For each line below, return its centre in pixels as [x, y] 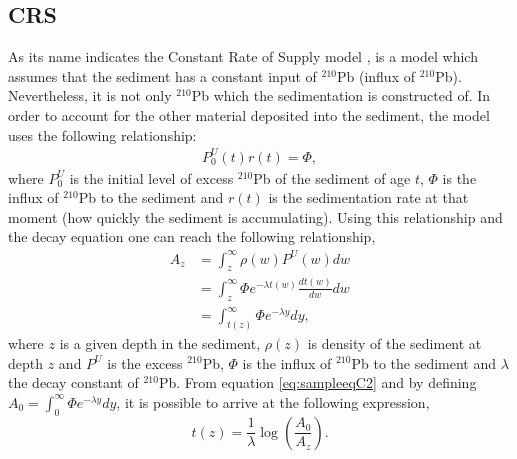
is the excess [145, 362]
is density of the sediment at [394, 342]
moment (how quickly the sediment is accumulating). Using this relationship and [255, 216]
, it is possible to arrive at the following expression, [273, 401]
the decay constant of [73, 382]
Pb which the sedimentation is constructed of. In [341, 95]
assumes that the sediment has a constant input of [162, 75]
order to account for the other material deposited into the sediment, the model [249, 114]
